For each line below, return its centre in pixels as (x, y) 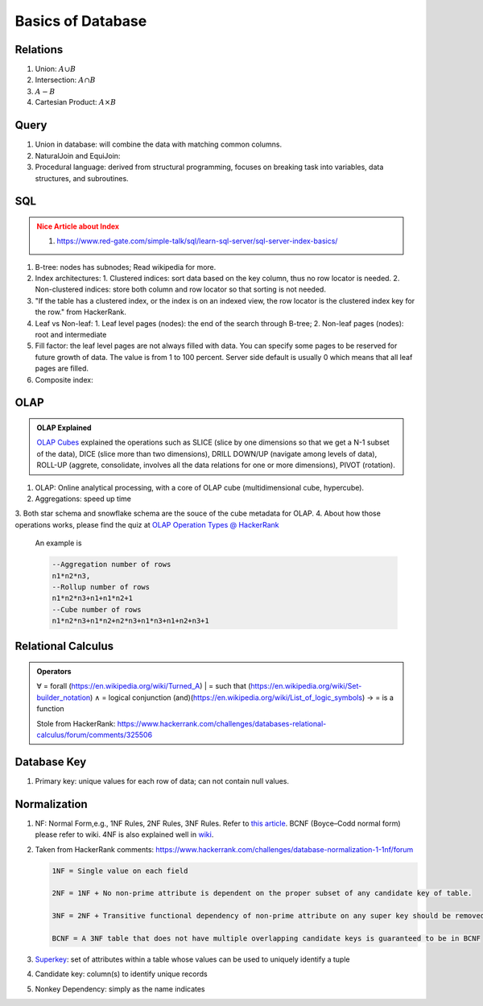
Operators (54, 672)
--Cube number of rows (97, 609)
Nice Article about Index (78, 226)
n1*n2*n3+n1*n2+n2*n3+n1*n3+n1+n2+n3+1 (130, 621)
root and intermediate (71, 335)
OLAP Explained (64, 428)
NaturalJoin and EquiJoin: (78, 155)
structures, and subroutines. (82, 178)
